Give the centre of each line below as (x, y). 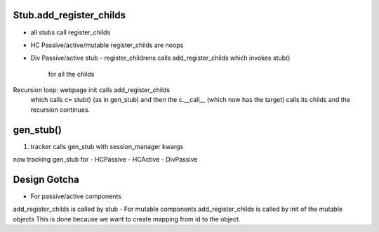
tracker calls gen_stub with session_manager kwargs (107, 146)
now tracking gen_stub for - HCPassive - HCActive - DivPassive (105, 160)
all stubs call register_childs (71, 32)
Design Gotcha (46, 179)
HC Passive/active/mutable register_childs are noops (107, 45)
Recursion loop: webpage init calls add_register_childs (92, 90)
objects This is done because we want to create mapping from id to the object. (127, 219)
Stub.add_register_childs (69, 15)
